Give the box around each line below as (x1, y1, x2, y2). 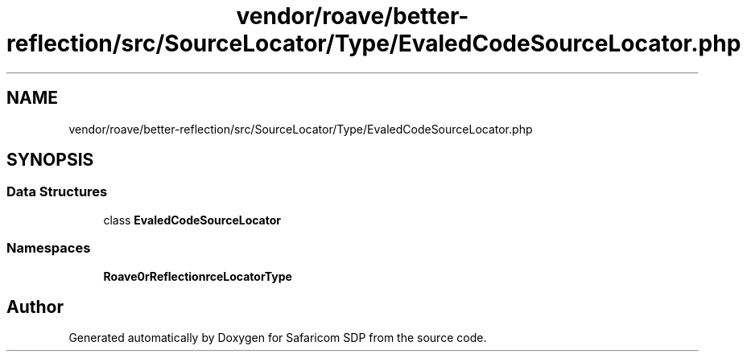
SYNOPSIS (6, 150, 94, 171)
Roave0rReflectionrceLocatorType (103, 269, 292, 283)
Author (6, 296, 64, 317)
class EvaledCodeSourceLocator (103, 212, 282, 227)
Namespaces (6, 240, 91, 257)
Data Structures (6, 183, 108, 200)
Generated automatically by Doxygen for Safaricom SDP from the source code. (68, 331, 487, 345)
